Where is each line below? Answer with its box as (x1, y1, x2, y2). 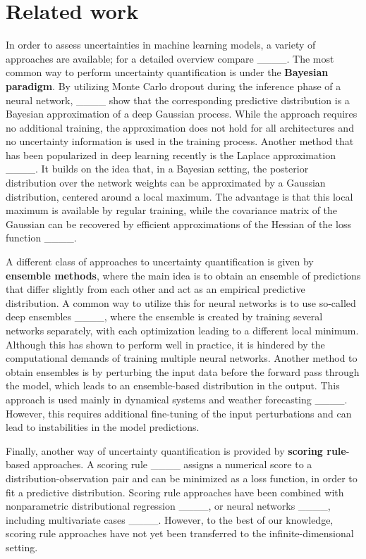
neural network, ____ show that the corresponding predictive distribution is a (6, 92, 350, 107)
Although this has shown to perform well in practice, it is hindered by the (6, 337, 325, 351)
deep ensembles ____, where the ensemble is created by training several (6, 309, 323, 324)
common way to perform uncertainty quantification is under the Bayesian (6, 65, 329, 80)
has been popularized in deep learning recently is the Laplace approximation (6, 147, 336, 162)
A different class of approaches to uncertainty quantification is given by (6, 254, 314, 269)
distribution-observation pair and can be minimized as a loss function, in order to (6, 470, 358, 485)
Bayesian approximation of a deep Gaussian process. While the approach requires (6, 106, 358, 121)
